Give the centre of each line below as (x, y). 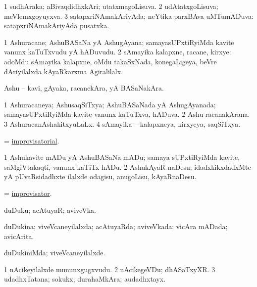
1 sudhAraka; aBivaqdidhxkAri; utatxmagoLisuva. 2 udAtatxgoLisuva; (111, 6)
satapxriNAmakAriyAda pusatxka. (57, 25)
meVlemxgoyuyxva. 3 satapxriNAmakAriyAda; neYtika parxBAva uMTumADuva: (129, 16)
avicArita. (19, 236)
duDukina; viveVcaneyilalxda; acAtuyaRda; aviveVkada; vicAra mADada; (116, 226)
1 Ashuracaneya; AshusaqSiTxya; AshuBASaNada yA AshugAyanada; (110, 104)
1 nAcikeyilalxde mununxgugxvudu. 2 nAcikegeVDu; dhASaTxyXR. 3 (110, 269)
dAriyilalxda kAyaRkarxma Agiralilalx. (63, 71)
